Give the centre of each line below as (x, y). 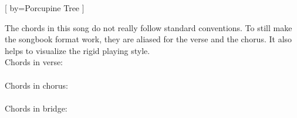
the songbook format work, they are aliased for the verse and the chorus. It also (148, 39)
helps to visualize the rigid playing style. (77, 50)
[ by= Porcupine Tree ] (45, 8)
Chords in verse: (34, 62)
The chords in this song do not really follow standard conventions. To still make (148, 27)
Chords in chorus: (36, 85)
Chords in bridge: (36, 108)
